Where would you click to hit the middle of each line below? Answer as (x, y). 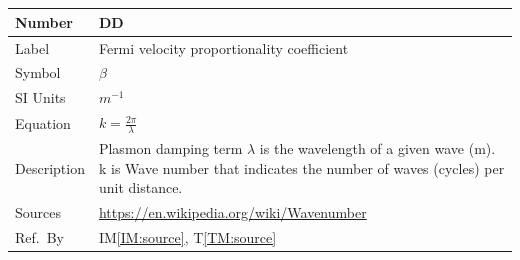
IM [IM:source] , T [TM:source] (187, 237)
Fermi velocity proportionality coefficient (223, 47)
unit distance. (140, 187)
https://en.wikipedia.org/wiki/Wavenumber (232, 212)
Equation (43, 122)
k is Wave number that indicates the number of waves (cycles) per (301, 167)
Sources (38, 212)
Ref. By (39, 237)
